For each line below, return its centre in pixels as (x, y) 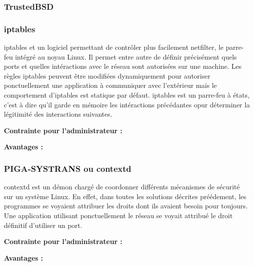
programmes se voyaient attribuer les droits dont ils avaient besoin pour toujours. (126, 206)
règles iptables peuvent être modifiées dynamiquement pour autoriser (107, 75)
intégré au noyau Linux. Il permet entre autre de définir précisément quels (126, 56)
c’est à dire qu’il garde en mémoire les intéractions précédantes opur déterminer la (127, 104)
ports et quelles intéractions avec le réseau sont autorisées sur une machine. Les (123, 66)
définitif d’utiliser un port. (43, 225)
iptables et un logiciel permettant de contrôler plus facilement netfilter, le (114, 47)
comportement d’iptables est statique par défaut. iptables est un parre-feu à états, (127, 95)
